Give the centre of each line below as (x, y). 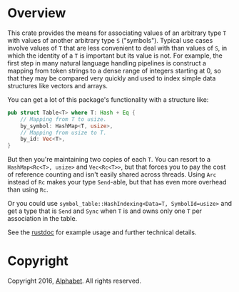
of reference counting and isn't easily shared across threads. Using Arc (112, 174)
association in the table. (42, 219)
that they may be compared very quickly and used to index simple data (112, 78)
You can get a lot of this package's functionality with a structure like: (108, 99)
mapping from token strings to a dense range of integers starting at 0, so (114, 71)
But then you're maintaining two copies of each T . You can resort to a (109, 160)
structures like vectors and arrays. (58, 85)
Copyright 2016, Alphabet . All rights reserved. (74, 281)
